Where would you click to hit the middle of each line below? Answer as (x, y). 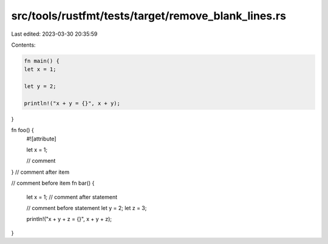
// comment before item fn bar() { (53, 183)
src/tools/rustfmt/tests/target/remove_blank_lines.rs (149, 16)
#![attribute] (42, 139)
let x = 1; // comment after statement (72, 197)
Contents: (23, 45)
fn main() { (42, 61)
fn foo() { (23, 130)
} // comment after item (40, 172)
